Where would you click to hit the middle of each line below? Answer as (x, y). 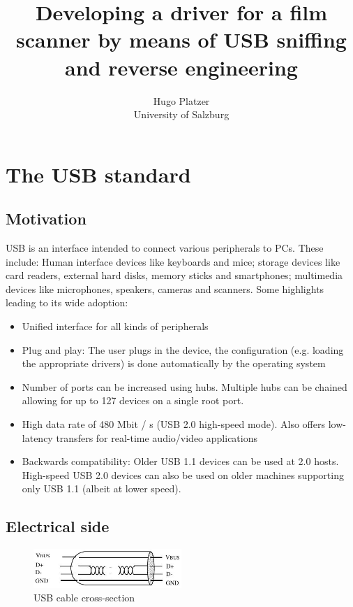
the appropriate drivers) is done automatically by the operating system (174, 363)
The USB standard (98, 174)
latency (37, 437)
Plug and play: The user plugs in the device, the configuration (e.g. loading (183, 349)
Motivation (46, 219)
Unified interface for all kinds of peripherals (115, 326)
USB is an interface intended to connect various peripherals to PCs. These (165, 248)
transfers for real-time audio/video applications (157, 437)
